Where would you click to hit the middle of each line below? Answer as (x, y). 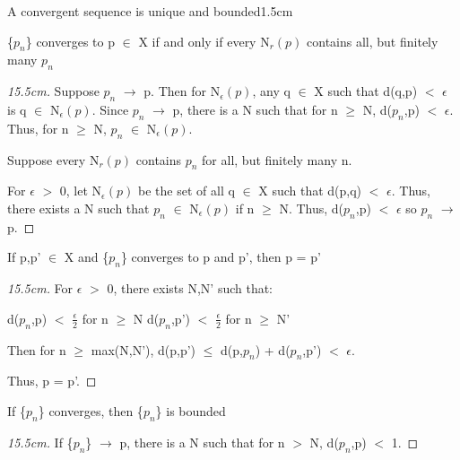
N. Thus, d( (312, 208)
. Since (110, 109)
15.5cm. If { (40, 442)
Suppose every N (53, 159)
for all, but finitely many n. (277, 159)
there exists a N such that (78, 208)
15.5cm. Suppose (53, 91)
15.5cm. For (40, 288)
